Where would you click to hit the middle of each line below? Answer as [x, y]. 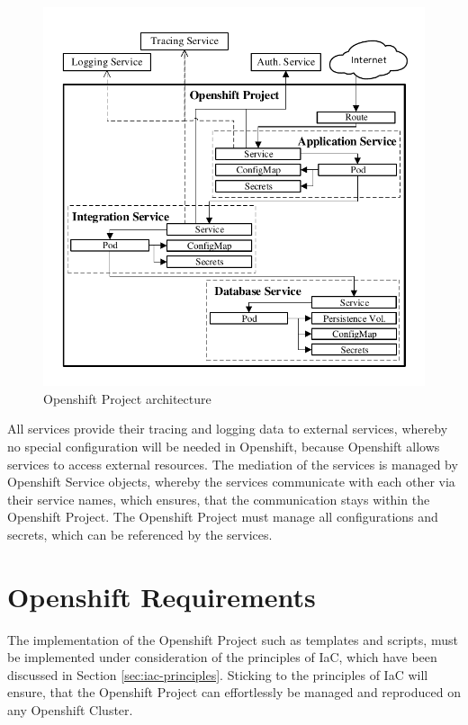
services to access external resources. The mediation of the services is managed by [233, 464]
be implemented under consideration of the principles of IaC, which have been [222, 657]
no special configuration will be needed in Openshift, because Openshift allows [224, 446]
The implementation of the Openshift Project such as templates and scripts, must [233, 639]
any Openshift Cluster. [70, 709]
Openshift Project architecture [127, 398]
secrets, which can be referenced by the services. [140, 534]
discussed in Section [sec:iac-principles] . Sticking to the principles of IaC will [218, 674]
